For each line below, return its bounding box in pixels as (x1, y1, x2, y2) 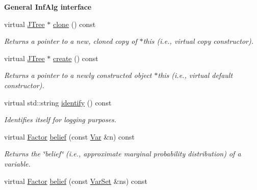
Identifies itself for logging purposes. (4, 114, 117, 125)
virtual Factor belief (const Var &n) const (4, 131, 135, 142)
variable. (4, 158, 31, 169)
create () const (53, 52, 98, 63)
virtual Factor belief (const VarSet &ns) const (4, 175, 148, 186)
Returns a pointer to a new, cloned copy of (4, 36, 137, 46)
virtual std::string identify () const (4, 97, 112, 107)
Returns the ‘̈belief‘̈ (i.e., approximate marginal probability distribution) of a (4, 148, 241, 159)
